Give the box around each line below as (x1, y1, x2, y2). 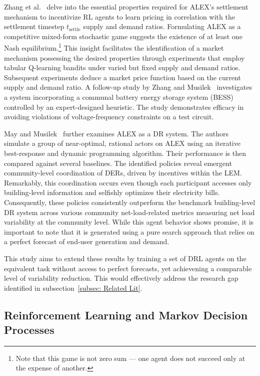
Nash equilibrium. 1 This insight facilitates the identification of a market (4, 41, 224, 53)
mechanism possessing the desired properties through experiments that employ (4, 52, 245, 63)
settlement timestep (4, 21, 64, 32)
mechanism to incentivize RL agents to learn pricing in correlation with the (4, 11, 235, 22)
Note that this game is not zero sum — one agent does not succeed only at (15, 352, 245, 363)
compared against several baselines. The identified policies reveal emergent (4, 157, 232, 168)
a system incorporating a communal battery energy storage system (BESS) (4, 92, 233, 102)
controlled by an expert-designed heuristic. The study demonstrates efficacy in (4, 101, 244, 112)
